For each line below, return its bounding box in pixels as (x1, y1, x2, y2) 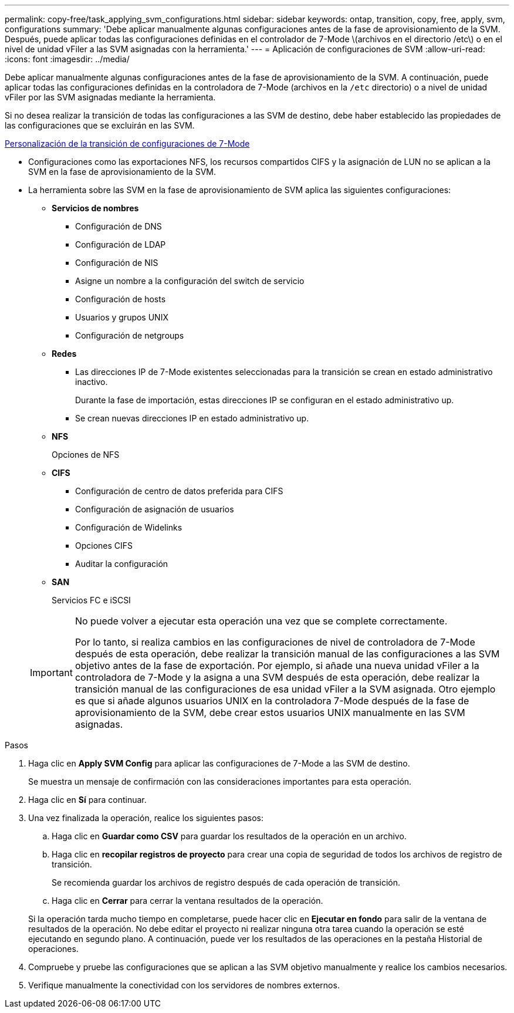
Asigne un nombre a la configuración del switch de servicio (75, 276, 305, 286)
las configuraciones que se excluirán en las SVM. (5, 120, 195, 130)
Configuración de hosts (75, 294, 166, 304)
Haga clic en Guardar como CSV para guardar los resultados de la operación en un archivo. (52, 831, 407, 841)
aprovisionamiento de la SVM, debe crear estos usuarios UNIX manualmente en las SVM (75, 707, 465, 718)
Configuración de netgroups (75, 330, 184, 340)
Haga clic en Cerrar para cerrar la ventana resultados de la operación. (52, 896, 323, 906)
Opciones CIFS (75, 541, 133, 551)
